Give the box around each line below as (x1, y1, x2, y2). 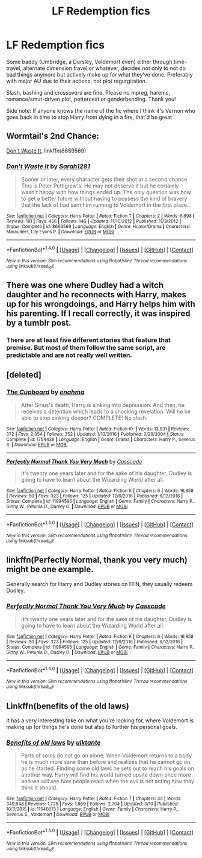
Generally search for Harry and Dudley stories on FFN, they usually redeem (6, 580, 193, 587)
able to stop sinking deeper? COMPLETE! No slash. (20, 414, 148, 421)
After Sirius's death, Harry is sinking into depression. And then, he (20, 402, 185, 409)
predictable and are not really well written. (6, 351, 132, 359)
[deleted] (6, 370, 42, 380)
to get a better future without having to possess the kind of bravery (20, 195, 188, 203)
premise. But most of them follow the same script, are (6, 344, 166, 352)
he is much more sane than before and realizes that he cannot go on (20, 759, 191, 766)
